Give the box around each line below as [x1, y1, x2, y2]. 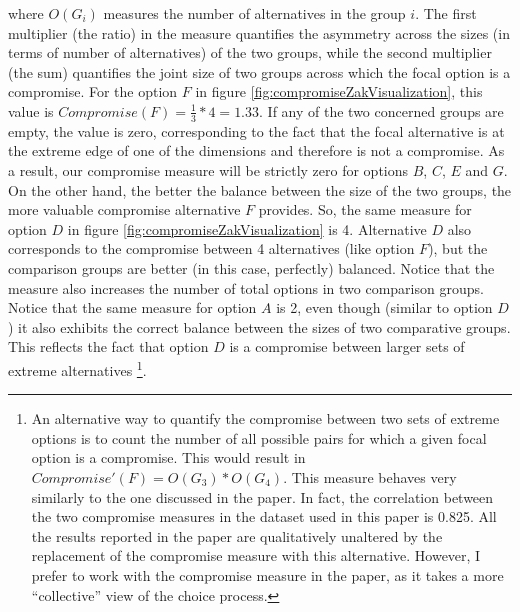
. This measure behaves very [283, 466, 457, 487]
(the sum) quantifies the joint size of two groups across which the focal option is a [8, 61, 511, 82]
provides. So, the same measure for [258, 199, 472, 220]
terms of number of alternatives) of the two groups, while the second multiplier [8, 42, 492, 63]
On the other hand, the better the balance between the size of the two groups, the [8, 179, 512, 200]
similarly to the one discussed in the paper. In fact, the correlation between [31, 486, 494, 507]
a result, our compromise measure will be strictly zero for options [8, 159, 409, 180]
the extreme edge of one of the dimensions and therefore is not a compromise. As [8, 140, 505, 161]
